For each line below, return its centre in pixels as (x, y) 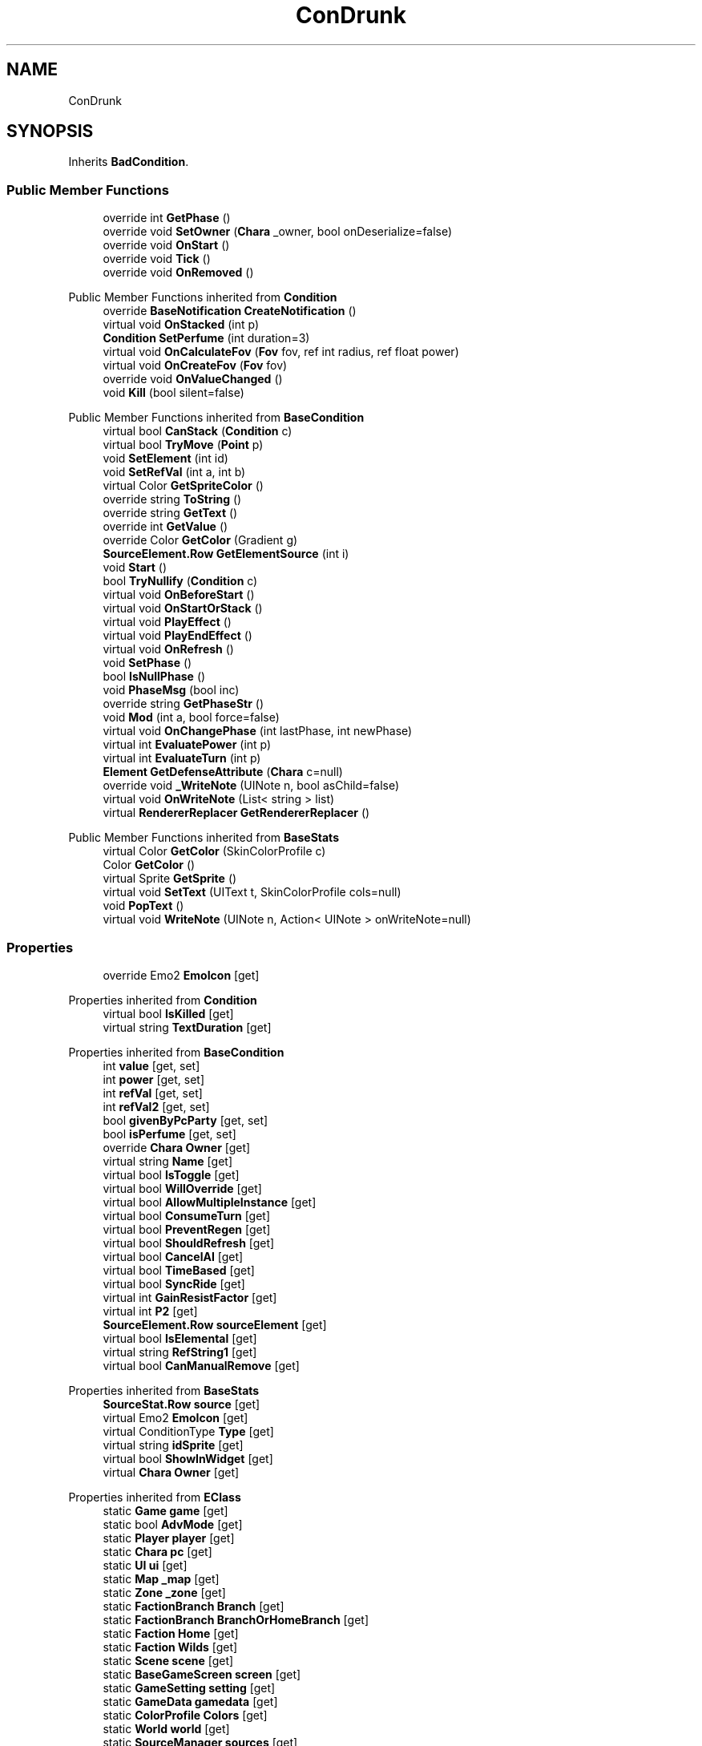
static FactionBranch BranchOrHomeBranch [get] (236, 1619)
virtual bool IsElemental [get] (180, 1338)
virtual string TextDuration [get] (187, 1027)
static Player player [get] (169, 1538)
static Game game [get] (165, 1510)
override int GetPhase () (167, 218)
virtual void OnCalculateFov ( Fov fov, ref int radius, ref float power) (281, 352)
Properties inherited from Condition (163, 1000)
